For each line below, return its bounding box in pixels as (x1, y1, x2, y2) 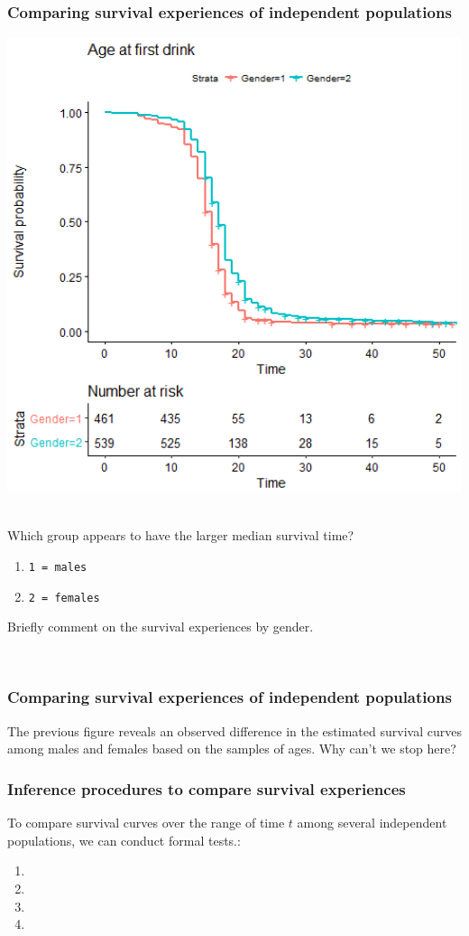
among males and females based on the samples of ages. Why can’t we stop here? (7, 739, 456, 758)
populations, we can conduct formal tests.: (7, 830, 241, 849)
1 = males (28, 561, 87, 574)
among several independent (297, 813, 447, 832)
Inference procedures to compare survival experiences (7, 777, 406, 800)
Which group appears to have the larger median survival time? (7, 526, 354, 545)
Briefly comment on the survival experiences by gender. (7, 617, 314, 636)
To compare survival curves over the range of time (7, 813, 285, 832)
